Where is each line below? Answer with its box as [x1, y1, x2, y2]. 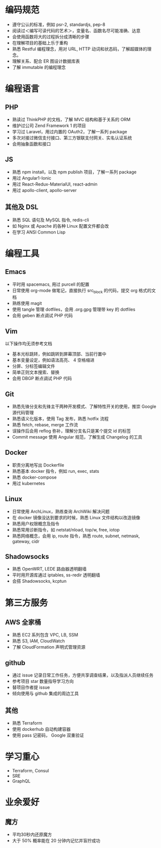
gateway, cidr [12, 538, 40, 544]
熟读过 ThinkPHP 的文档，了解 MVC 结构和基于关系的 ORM [12, 116, 131, 122]
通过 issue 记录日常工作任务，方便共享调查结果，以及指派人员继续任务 [12, 672, 154, 678]
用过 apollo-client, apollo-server [12, 187, 77, 193]
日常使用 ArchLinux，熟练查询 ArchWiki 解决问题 [12, 509, 110, 514]
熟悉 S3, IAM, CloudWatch [12, 638, 65, 644]
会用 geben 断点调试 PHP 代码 [12, 313, 73, 318]
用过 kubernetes [12, 480, 45, 486]
